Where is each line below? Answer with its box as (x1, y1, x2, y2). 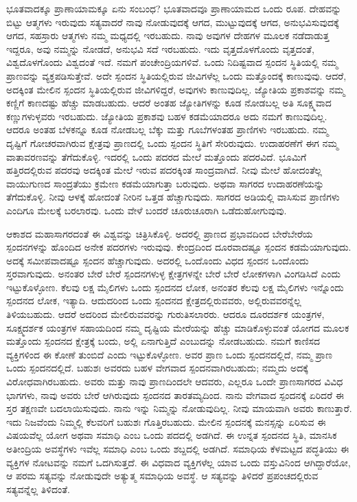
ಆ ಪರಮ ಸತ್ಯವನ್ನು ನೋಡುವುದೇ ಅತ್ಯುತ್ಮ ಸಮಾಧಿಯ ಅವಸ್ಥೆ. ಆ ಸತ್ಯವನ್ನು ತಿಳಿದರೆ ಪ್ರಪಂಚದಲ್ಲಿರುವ (6, 468, 319, 483)
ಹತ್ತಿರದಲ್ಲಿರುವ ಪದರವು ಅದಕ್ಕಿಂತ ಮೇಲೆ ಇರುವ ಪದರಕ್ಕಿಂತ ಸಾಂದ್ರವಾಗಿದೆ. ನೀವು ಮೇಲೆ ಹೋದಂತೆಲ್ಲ (6, 163, 322, 177)
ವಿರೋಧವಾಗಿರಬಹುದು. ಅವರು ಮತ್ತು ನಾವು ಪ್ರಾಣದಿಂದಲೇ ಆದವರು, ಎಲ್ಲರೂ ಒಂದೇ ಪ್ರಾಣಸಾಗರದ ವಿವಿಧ (6, 374, 343, 389)
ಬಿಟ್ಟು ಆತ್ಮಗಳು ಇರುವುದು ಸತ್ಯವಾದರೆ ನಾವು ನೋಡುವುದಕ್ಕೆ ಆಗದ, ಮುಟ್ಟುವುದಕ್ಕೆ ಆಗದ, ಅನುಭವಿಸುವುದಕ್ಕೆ (6, 14, 339, 29)
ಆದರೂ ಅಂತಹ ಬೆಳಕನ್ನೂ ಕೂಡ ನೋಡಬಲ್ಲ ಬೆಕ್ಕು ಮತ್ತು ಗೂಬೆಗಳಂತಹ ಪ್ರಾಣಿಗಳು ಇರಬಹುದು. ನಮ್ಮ (6, 122, 329, 137)
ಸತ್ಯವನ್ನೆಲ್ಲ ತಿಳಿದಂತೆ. (6, 481, 71, 496)
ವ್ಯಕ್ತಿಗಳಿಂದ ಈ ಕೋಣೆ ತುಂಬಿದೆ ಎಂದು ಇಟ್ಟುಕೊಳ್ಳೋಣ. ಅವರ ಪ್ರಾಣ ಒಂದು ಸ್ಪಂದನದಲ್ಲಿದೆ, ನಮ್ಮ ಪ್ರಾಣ (6, 347, 332, 361)
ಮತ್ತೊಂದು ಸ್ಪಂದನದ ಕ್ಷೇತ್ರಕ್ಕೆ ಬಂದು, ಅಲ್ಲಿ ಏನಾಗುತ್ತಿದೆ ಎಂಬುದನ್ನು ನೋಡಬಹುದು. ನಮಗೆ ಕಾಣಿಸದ (6, 334, 321, 348)
